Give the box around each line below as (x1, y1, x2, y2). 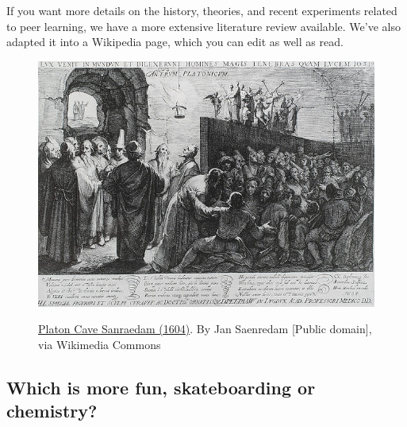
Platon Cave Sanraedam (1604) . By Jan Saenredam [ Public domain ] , (38, 320, 372, 337)
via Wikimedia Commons (38, 336, 161, 352)
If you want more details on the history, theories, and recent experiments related (6, 2, 397, 18)
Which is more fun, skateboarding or (6, 375, 316, 399)
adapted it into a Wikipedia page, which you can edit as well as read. (6, 33, 344, 50)
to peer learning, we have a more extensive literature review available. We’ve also (6, 17, 401, 34)
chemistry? (6, 398, 98, 423)
